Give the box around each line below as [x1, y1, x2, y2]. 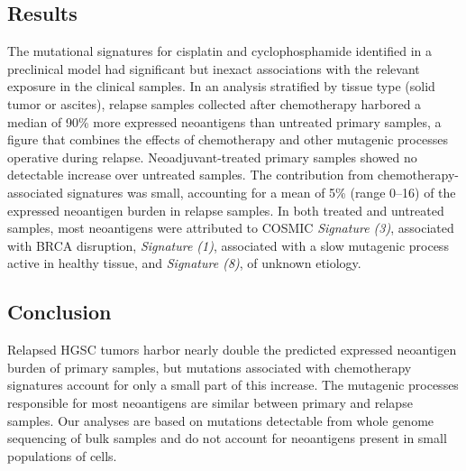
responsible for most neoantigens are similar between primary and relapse [7, 392, 413, 411]
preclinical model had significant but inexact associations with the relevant [7, 59, 420, 78]
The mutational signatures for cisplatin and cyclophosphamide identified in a [7, 42, 432, 60]
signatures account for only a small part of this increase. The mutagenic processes [7, 375, 459, 394]
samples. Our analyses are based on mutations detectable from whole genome [7, 411, 434, 429]
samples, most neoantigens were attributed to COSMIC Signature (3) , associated [7, 218, 454, 237]
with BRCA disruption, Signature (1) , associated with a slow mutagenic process [7, 235, 449, 254]
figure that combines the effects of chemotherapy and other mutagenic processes [7, 130, 448, 149]
